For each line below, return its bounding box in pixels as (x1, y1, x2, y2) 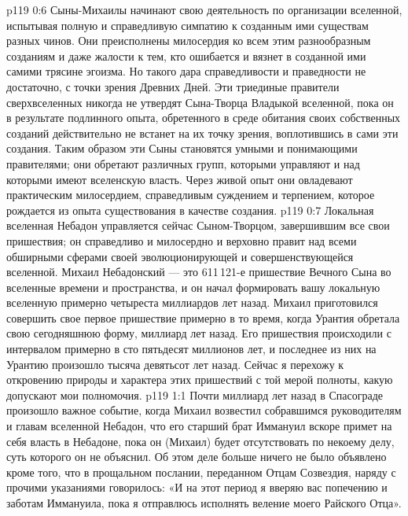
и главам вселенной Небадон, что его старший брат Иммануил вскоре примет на (6, 418, 392, 434)
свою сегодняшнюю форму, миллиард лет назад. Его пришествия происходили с (6, 325, 391, 341)
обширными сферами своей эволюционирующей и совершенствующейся (6, 248, 354, 264)
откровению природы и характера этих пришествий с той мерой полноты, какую (6, 371, 393, 388)
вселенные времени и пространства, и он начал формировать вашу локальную (6, 278, 380, 295)
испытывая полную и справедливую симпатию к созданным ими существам (6, 17, 369, 33)
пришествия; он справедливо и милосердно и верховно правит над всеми (6, 232, 357, 249)
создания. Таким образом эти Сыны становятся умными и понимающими (6, 140, 358, 157)
